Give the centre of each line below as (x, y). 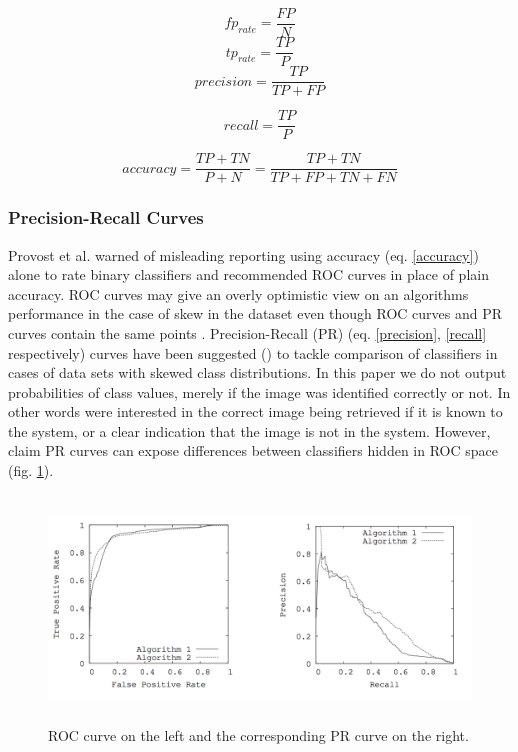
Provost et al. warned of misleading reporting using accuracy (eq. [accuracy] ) (243, 254)
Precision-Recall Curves (106, 217)
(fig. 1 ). (31, 470)
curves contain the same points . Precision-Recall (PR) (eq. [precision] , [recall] (247, 332)
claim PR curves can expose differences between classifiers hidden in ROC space (253, 450)
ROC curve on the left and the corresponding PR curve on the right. (258, 735)
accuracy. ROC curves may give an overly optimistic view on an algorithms (238, 293)
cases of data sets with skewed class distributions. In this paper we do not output (257, 372)
